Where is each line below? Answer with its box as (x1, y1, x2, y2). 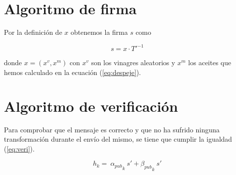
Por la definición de (4, 27, 62, 37)
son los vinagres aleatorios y (91, 57, 175, 68)
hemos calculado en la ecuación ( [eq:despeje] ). (4, 67, 141, 77)
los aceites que (188, 57, 231, 68)
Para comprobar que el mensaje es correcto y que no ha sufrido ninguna (4, 124, 220, 134)
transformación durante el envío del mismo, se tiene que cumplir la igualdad (4, 134, 232, 144)
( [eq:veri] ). (4, 143, 35, 153)
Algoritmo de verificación (4, 96, 178, 116)
